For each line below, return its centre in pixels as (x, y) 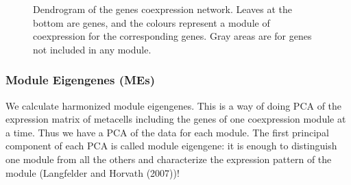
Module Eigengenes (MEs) (80, 80)
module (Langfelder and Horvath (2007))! (93, 172)
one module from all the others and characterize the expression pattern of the (169, 159)
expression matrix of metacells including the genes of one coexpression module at (176, 119)
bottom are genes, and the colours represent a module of (152, 22)
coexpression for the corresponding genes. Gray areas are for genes (172, 36)
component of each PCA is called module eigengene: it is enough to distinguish (171, 146)
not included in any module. (92, 49)
